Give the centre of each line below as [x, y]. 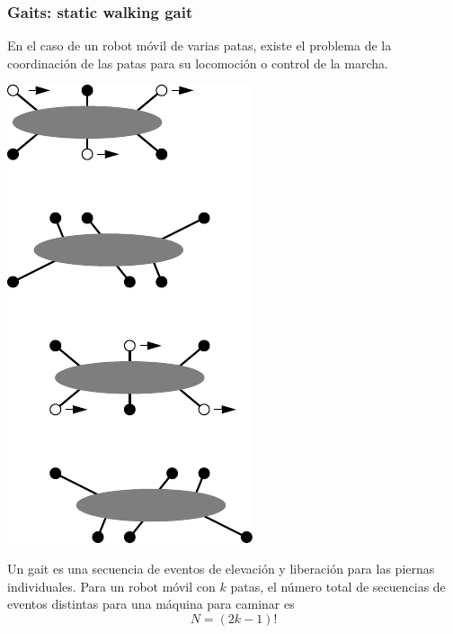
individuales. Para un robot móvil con [111, 586]
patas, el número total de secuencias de [338, 586]
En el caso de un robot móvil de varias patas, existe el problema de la [200, 45]
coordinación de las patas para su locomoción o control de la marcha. [198, 63]
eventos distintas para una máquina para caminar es [151, 604]
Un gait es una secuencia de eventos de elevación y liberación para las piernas [221, 568]
